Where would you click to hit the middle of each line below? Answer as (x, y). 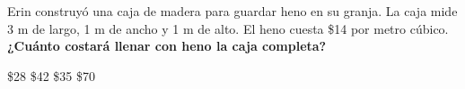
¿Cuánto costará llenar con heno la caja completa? (167, 46)
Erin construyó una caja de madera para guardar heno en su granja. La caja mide (232, 11)
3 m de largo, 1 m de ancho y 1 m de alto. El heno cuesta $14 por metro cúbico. (228, 28)
